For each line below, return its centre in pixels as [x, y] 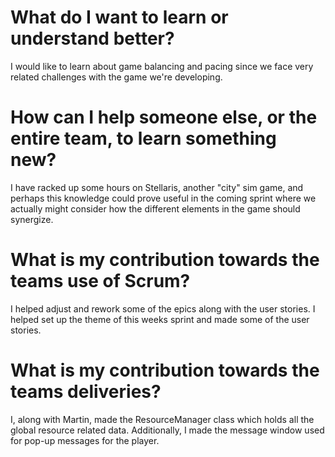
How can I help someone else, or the [164, 117]
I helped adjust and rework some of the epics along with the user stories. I [163, 308]
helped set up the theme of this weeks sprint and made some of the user [160, 319]
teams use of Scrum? [100, 281]
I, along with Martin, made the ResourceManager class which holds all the [162, 419]
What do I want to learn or [119, 17]
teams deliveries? [86, 392]
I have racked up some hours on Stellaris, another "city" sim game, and [157, 187]
